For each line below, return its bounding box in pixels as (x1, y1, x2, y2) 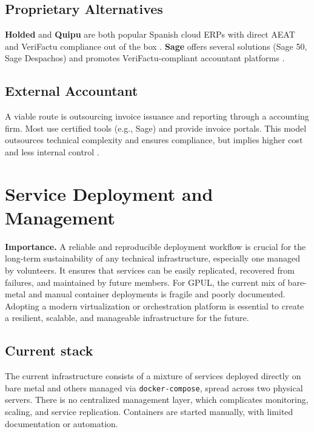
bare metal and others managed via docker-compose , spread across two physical (5, 381, 303, 394)
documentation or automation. (5, 417, 118, 430)
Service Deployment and (5, 181, 213, 206)
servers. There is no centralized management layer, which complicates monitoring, (5, 393, 309, 406)
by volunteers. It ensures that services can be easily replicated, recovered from (5, 264, 295, 277)
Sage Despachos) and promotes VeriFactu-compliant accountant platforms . (5, 52, 285, 64)
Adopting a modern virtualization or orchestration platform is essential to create (5, 299, 304, 312)
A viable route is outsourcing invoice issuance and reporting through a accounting (5, 110, 309, 123)
